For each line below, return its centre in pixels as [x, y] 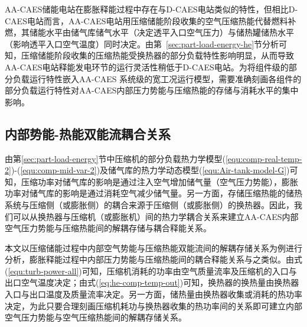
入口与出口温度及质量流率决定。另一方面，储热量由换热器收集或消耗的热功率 [153, 294]
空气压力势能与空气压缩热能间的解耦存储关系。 [96, 317]
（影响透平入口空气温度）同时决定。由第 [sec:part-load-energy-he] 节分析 [142, 43]
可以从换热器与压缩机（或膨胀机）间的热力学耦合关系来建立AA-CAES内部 [156, 216]
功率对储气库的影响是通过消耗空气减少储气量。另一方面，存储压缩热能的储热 [153, 193]
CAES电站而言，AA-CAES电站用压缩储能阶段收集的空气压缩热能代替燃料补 [151, 20]
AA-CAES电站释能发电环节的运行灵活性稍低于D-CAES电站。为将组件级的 [147, 67]
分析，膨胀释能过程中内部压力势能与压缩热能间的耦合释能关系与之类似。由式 [153, 259]
